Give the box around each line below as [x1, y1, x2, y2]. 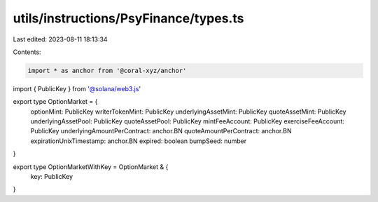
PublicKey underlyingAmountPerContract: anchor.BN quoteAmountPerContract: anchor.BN [30, 127, 292, 135]
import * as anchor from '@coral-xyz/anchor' [27, 67, 187, 74]
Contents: [13, 48, 41, 56]
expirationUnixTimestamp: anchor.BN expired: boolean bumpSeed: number [30, 137, 247, 145]
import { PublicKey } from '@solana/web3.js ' [13, 84, 141, 93]
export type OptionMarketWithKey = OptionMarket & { [13, 162, 169, 171]
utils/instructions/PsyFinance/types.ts [13, 11, 244, 26]
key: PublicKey [30, 173, 73, 181]
